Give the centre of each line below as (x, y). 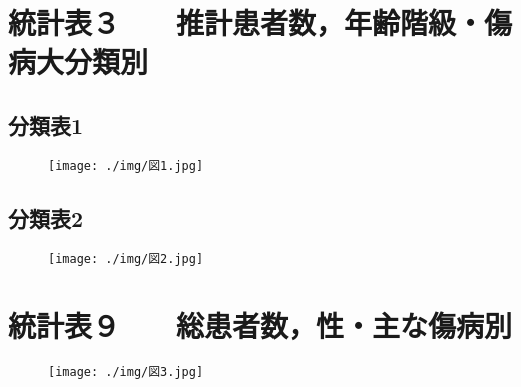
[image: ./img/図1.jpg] (126, 165)
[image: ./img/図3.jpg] (126, 372)
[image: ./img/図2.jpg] (126, 258)
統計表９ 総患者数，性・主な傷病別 (260, 325)
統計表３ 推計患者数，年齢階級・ (246, 22)
